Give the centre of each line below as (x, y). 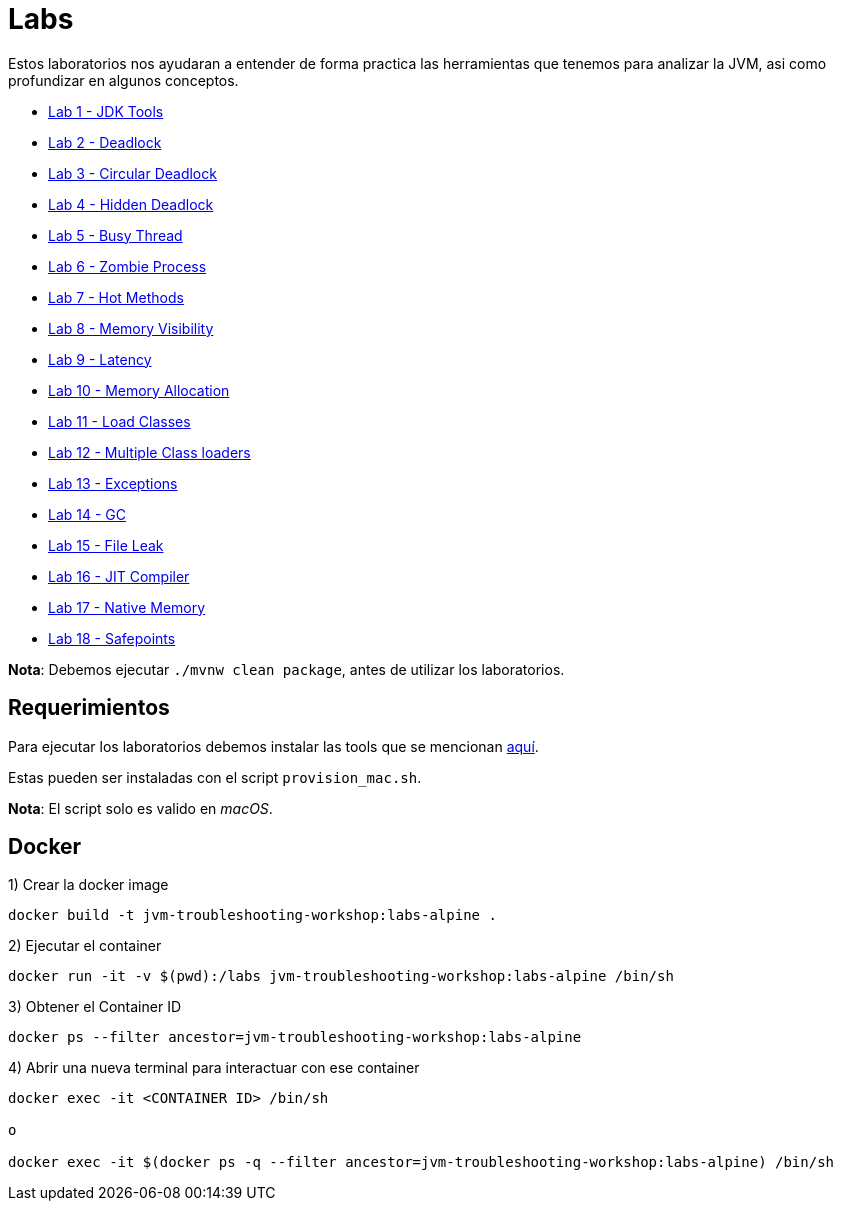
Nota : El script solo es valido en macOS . (140, 808)
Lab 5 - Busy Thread (115, 235)
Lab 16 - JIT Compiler (119, 576)
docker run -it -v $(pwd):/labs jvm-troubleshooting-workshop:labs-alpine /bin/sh (341, 976)
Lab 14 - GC (87, 514)
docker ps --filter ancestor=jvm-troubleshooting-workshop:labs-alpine (295, 1037)
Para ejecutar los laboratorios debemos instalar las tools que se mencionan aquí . (273, 746)
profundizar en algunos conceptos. (123, 80)
